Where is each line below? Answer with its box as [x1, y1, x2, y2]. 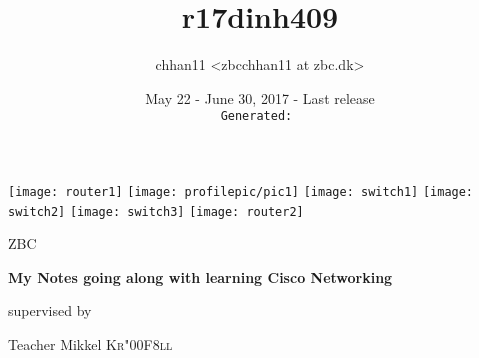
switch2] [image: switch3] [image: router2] [8, 204, 304, 219]
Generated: [220, 109, 293, 124]
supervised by [8, 300, 92, 321]
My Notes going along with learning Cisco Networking [8, 266, 393, 287]
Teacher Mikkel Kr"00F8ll [8, 334, 173, 355]
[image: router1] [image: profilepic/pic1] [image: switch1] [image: [8, 184, 474, 199]
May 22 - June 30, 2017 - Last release [145, 87, 375, 108]
